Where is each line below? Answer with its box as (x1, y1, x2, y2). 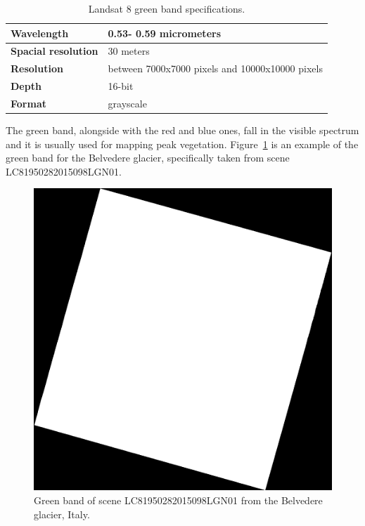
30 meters (108, 44, 150, 58)
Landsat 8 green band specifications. (88, 1, 245, 15)
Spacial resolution (11, 44, 98, 58)
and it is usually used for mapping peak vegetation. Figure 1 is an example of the (6, 136, 359, 151)
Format (11, 96, 46, 110)
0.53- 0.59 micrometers (108, 25, 222, 40)
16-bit (108, 79, 134, 93)
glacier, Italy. (34, 506, 90, 521)
